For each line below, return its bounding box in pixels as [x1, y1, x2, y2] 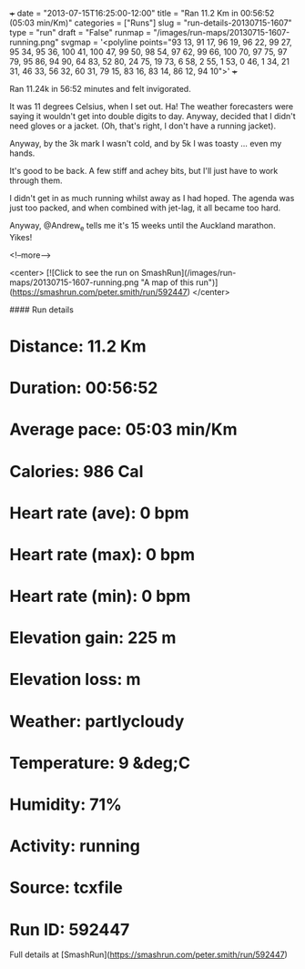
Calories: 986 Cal [9, 461, 144, 482]
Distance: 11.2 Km [9, 336, 147, 356]
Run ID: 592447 [9, 919, 130, 940]
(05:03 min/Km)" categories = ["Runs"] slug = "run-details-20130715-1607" [9, 17, 293, 28]
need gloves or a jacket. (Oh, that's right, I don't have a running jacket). [9, 120, 276, 131]
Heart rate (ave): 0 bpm [9, 503, 189, 523]
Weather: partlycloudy [9, 710, 185, 731]
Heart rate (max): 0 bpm [9, 544, 196, 565]
